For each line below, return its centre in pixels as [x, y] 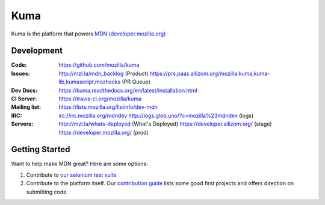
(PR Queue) [136, 82]
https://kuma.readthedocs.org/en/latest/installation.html [128, 90]
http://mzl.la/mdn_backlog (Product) [104, 73]
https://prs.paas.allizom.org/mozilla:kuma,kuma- [210, 73]
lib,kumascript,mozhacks [90, 82]
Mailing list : [26, 107]
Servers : [22, 124]
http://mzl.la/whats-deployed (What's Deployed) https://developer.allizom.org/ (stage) [165, 124]
